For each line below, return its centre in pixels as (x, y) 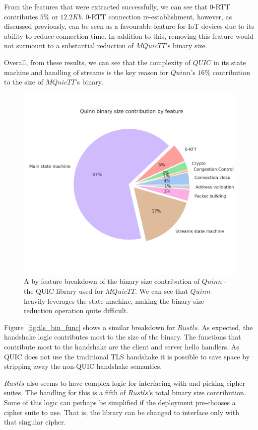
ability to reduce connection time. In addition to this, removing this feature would (129, 36)
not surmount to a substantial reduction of (69, 45)
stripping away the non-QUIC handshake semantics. (83, 366)
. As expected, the (225, 327)
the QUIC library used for (64, 291)
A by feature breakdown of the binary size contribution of (112, 281)
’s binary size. (186, 45)
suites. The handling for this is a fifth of (65, 392)
